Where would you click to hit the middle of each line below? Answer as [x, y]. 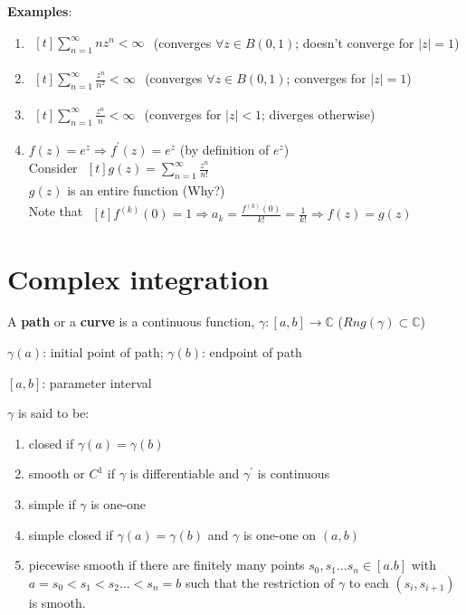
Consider [53, 168]
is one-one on [280, 534]
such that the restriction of [260, 582]
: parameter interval [97, 382]
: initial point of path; [103, 352]
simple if [52, 504]
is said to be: [53, 413]
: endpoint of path [252, 352]
